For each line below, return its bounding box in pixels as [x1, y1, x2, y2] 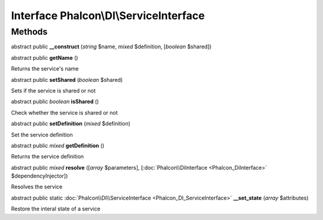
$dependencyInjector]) [11, 172, 68, 179]
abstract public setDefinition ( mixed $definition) [11, 120, 131, 127]
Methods [11, 26, 48, 37]
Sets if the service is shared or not [11, 87, 96, 94]
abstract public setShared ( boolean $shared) [11, 76, 123, 83]
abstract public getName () [11, 54, 78, 61]
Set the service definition [11, 131, 73, 138]
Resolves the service [11, 183, 63, 191]
